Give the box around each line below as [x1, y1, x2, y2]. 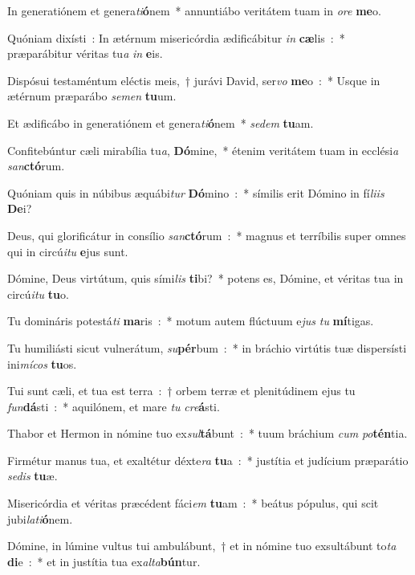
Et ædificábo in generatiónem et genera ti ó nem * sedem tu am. [7, 114, 314, 131]
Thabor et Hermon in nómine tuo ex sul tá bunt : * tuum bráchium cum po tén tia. [7, 425, 408, 442]
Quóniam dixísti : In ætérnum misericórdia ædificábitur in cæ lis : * [7, 29, 345, 46]
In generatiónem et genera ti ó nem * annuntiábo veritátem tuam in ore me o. [7, 2, 381, 18]
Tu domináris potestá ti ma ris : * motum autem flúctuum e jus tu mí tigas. [7, 312, 374, 329]
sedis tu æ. [7, 467, 58, 484]
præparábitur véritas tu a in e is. [7, 45, 163, 62]
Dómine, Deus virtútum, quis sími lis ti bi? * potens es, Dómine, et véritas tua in [7, 270, 404, 287]
